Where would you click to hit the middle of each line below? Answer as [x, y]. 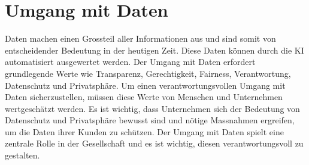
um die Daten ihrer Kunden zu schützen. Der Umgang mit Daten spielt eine [144, 131]
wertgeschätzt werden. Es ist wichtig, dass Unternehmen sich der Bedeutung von [152, 108]
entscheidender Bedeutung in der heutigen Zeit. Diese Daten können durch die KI [154, 50]
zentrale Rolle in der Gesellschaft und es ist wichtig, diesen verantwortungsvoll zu [154, 143]
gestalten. [22, 155]
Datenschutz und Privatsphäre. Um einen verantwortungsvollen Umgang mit [145, 85]
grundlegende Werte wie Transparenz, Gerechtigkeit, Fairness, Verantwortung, [148, 73]
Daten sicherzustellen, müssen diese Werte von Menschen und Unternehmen [144, 97]
